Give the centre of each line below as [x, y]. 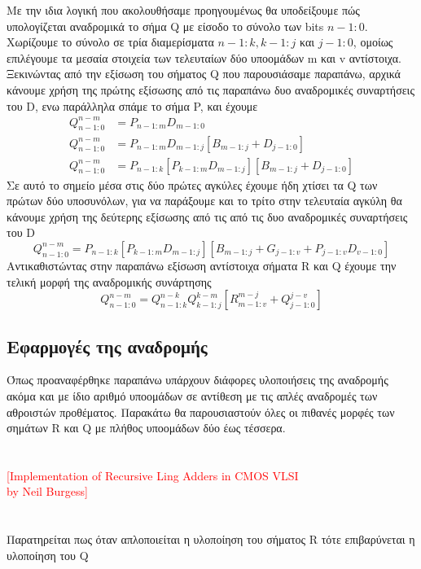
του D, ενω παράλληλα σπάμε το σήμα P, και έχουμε [132, 105]
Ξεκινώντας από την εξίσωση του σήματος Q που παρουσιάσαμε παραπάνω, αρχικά [204, 74]
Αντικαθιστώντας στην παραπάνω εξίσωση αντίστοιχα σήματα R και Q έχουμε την [202, 265]
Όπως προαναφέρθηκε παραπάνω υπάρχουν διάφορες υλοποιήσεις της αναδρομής [197, 380]
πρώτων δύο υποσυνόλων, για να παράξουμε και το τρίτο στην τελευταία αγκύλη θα [204, 201]
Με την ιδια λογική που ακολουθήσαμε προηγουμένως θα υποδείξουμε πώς [183, 10]
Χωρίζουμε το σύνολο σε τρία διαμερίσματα [110, 42]
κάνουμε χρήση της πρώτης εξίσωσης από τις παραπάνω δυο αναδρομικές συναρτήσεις [210, 89]
